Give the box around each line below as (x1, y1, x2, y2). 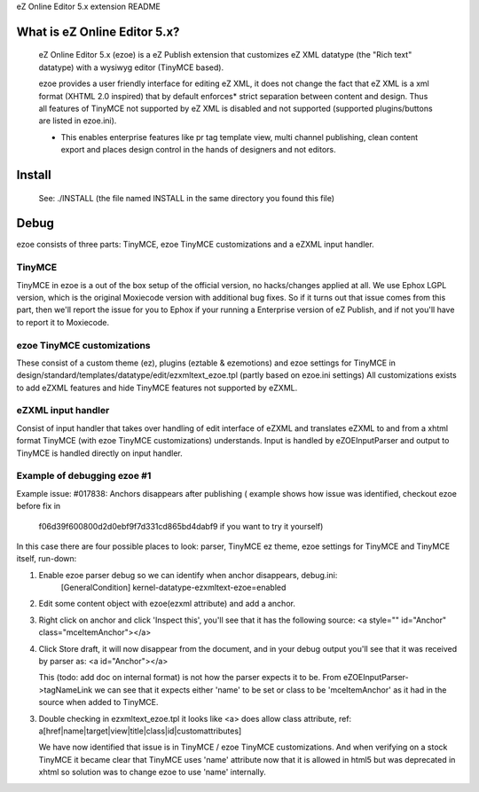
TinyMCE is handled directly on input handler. (16, 448, 184, 459)
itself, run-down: (16, 553, 77, 564)
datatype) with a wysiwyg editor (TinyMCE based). (38, 62, 224, 73)
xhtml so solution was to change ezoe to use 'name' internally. (38, 767, 266, 778)
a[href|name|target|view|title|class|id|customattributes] (38, 725, 242, 736)
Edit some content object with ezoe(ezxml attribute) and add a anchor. (38, 599, 296, 609)
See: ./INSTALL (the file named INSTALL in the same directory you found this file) (38, 192, 335, 203)
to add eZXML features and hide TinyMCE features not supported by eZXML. (16, 382, 298, 393)
